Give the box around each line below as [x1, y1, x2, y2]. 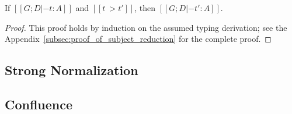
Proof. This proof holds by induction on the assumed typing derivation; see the [5, 21, 287, 33]
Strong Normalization [5, 61, 138, 79]
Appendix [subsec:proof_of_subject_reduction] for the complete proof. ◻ [5, 33, 272, 45]
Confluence [5, 95, 73, 113]
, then [134, 2, 156, 13]
